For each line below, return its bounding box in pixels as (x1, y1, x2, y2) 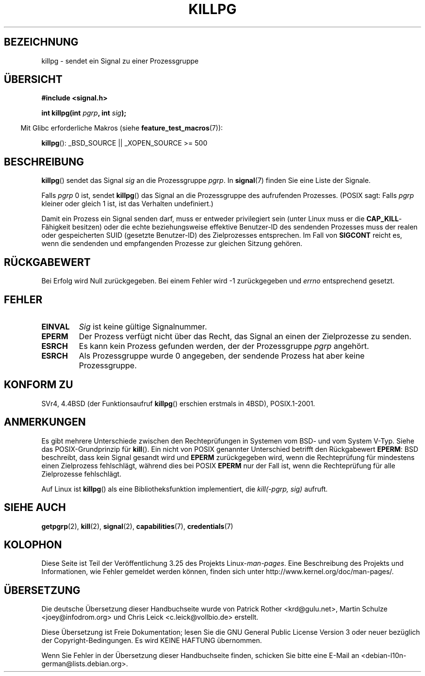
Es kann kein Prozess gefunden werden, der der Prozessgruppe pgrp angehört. (79, 341, 369, 351)
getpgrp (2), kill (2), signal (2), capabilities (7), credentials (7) (41, 522, 233, 530)
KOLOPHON (4, 538, 62, 551)
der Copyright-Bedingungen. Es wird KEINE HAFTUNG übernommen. (41, 636, 262, 645)
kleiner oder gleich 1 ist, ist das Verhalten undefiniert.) (41, 199, 213, 208)
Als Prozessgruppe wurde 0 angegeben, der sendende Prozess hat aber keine (79, 350, 365, 361)
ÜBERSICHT (4, 73, 63, 86)
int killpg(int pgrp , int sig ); (41, 109, 127, 117)
